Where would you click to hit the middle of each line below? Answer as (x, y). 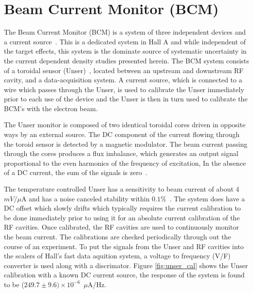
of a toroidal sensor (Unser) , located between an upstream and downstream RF (124, 70)
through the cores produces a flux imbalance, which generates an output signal (121, 153)
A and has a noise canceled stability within (85, 198)
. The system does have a (207, 198)
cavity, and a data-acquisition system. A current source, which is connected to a (123, 80)
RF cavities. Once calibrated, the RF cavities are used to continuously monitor (122, 227)
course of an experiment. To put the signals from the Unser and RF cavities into (124, 246)
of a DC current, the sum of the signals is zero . (76, 172)
